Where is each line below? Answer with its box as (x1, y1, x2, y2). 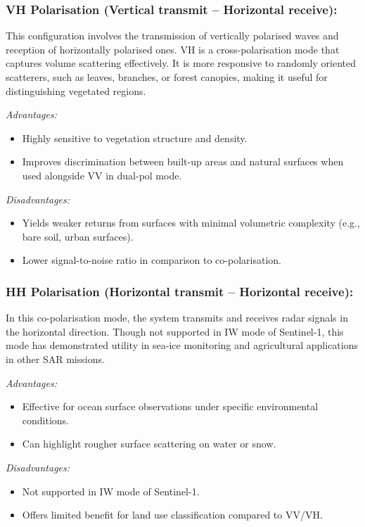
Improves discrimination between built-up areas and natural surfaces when (22, 154, 344, 169)
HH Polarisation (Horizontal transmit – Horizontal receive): (6, 282, 354, 300)
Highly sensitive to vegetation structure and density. (22, 130, 248, 145)
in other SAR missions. (6, 351, 105, 366)
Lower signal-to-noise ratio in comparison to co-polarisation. (22, 253, 281, 267)
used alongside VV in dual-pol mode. (22, 167, 182, 182)
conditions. (22, 412, 70, 427)
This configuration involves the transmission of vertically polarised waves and (6, 28, 339, 43)
